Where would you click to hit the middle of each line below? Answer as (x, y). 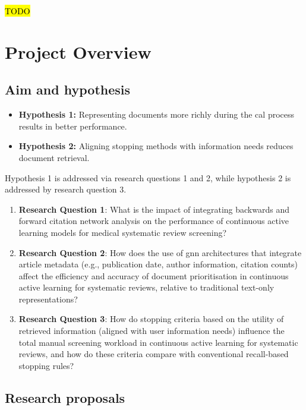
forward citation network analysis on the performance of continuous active (154, 221)
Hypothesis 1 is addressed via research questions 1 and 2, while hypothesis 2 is (148, 177)
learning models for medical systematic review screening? (123, 232)
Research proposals (65, 397)
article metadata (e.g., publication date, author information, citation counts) (158, 264)
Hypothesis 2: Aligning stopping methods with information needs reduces (156, 146)
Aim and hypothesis (68, 89)
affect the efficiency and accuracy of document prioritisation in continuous (154, 275)
